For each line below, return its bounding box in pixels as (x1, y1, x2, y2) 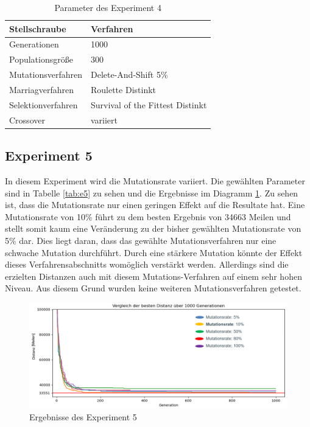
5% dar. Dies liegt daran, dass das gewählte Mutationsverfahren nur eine (5, 234, 277, 246)
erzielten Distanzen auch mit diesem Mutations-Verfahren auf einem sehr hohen (5, 269, 302, 282)
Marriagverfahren (9, 83, 74, 95)
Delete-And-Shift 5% (90, 68, 168, 81)
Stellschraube (9, 22, 66, 35)
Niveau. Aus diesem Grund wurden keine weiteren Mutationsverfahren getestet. (5, 282, 301, 294)
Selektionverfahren (9, 98, 78, 111)
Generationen (9, 38, 59, 50)
